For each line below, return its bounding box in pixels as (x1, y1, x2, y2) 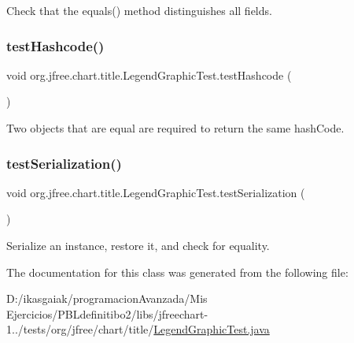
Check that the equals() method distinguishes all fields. (6, 2, 272, 18)
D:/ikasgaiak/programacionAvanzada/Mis (6, 290, 208, 307)
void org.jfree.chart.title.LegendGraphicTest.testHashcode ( (6, 66, 292, 83)
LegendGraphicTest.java (153, 321, 270, 337)
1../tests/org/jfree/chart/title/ (6, 321, 154, 337)
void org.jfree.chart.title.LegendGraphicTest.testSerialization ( (6, 184, 305, 200)
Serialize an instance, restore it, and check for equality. (6, 237, 270, 253)
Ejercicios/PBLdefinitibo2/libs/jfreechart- (6, 305, 208, 322)
